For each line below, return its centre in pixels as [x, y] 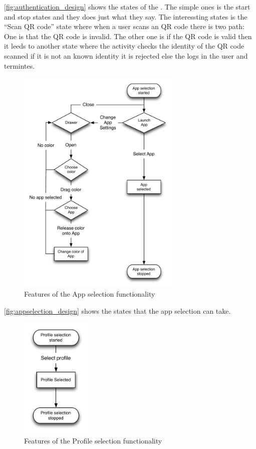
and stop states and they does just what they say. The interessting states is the [126, 16]
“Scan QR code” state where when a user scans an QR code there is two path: [124, 26]
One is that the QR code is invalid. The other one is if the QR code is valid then [128, 36]
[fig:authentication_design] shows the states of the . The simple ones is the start [127, 7]
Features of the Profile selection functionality [93, 440]
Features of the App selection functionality [90, 294]
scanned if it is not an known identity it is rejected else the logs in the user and [126, 55]
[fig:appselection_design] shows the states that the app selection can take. [117, 310]
